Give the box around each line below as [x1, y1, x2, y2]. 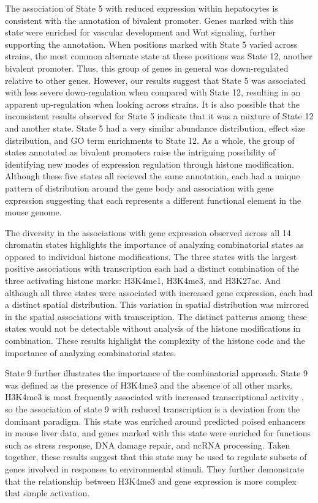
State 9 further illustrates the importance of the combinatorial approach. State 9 [5, 367, 308, 379]
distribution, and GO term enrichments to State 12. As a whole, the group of [5, 133, 295, 146]
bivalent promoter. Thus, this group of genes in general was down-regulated [5, 61, 289, 74]
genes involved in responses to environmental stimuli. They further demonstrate [5, 462, 305, 475]
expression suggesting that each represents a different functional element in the [5, 193, 301, 206]
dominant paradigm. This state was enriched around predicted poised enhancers [5, 414, 305, 427]
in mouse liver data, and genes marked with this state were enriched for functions [5, 427, 311, 439]
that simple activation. [5, 486, 90, 499]
